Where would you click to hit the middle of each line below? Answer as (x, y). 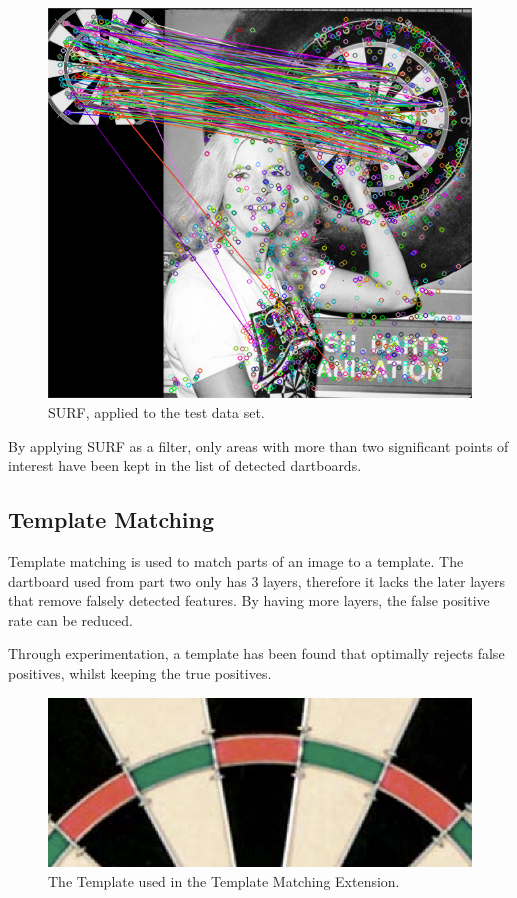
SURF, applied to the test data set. (156, 411)
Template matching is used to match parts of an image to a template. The (236, 560)
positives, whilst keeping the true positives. (140, 672)
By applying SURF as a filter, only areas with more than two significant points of (258, 445)
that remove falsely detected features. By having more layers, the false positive (249, 600)
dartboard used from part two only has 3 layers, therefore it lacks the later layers (256, 580)
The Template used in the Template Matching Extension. (224, 880)
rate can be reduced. (70, 619)
